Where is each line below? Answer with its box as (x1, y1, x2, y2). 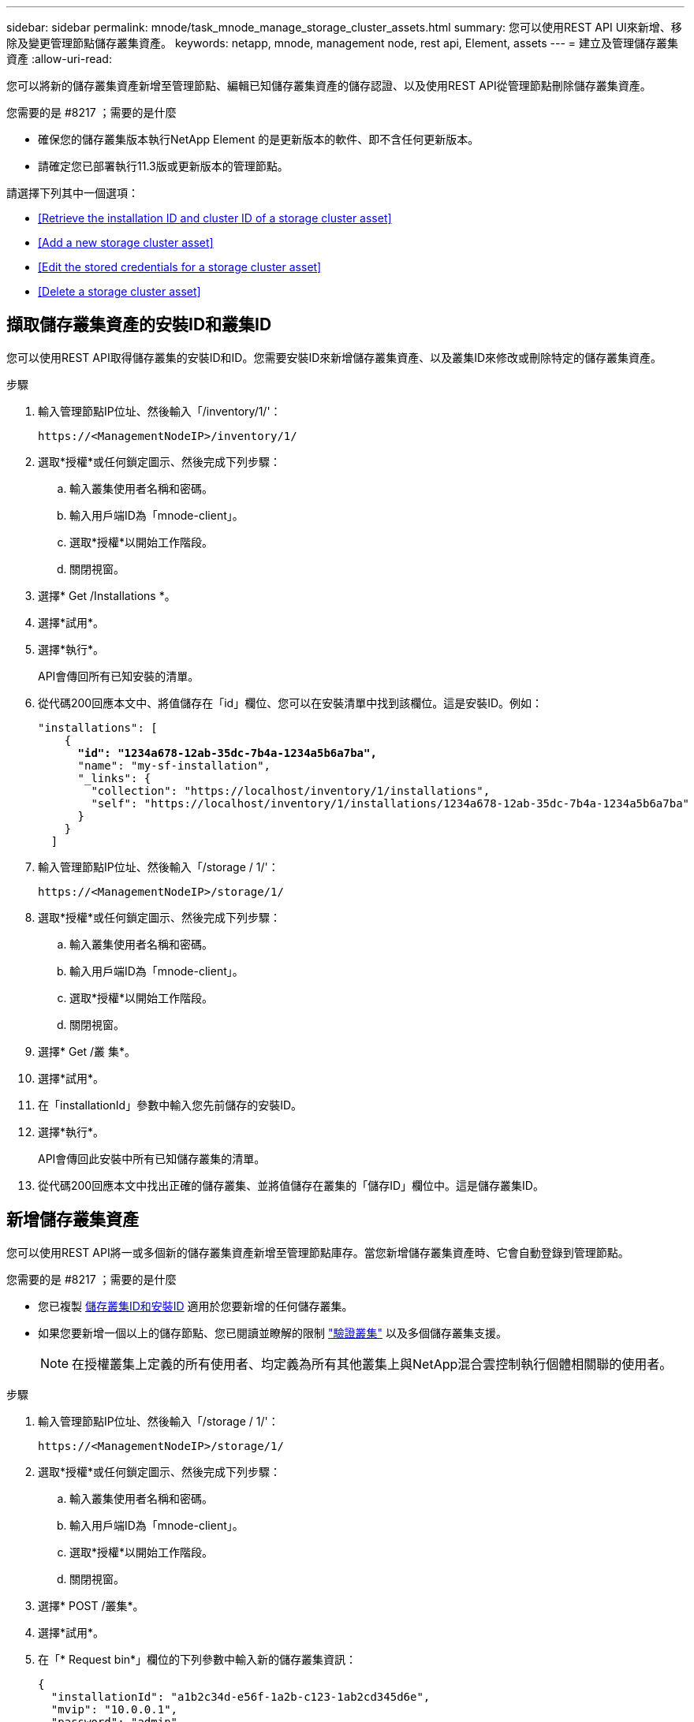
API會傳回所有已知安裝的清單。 (38, 669, 200, 683)
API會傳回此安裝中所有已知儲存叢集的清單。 (38, 1151, 266, 1165)
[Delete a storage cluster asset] (38, 285, 201, 298)
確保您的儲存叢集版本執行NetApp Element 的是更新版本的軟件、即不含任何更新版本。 (38, 132, 479, 146)
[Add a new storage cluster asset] (38, 236, 214, 249)
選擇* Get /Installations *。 (38, 588, 176, 602)
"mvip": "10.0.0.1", (50, 1702, 178, 1716)
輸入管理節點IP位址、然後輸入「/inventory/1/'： (38, 404, 282, 418)
